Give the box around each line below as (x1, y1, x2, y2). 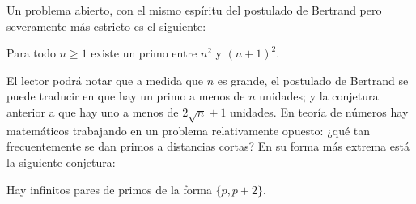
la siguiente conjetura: (6, 153, 116, 170)
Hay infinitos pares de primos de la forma (6, 181, 212, 198)
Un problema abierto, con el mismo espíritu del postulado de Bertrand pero (6, 2, 382, 18)
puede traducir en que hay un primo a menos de (6, 87, 245, 104)
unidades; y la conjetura (259, 87, 379, 104)
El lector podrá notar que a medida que (6, 71, 203, 88)
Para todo (6, 45, 56, 62)
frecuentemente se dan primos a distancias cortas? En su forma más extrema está (6, 138, 410, 155)
